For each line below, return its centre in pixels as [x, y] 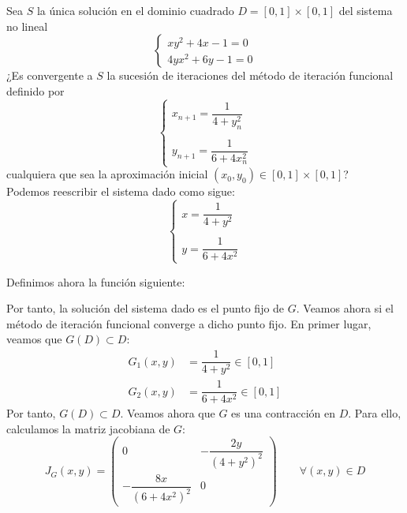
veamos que [34, 339]
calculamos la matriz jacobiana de [88, 428]
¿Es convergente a [50, 75]
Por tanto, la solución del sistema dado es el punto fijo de [146, 308]
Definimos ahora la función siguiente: [96, 281]
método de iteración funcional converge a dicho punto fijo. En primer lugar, [189, 323]
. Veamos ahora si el [345, 308]
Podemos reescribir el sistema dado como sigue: [121, 191]
